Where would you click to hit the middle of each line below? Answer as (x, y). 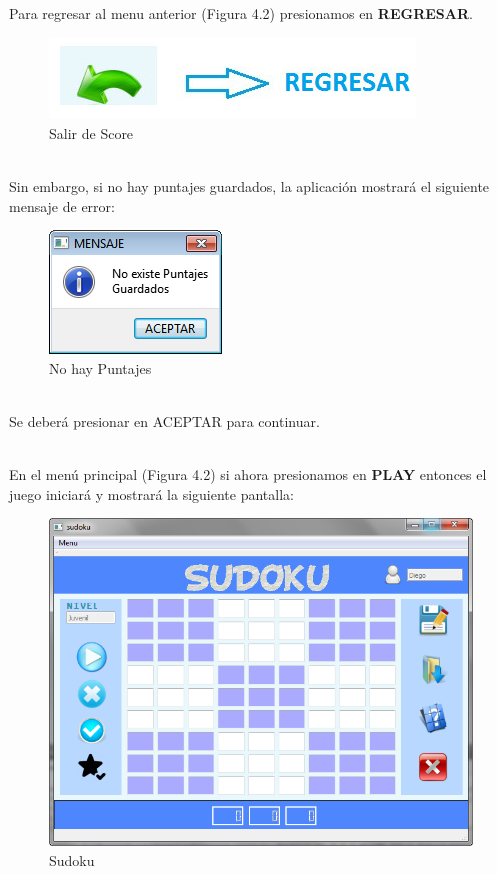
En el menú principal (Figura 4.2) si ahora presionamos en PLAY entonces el (248, 474)
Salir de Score (91, 132)
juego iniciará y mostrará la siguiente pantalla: (151, 493)
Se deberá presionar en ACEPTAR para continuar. (164, 420)
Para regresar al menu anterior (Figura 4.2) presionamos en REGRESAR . (241, 12)
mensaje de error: (62, 205)
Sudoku (72, 859)
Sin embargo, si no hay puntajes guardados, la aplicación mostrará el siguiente (249, 185)
